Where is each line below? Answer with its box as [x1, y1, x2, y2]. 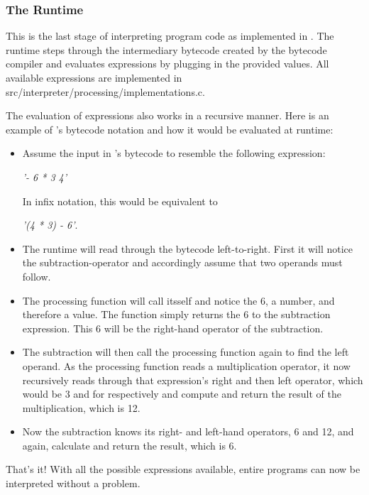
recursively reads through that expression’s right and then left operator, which [22, 372, 363, 387]
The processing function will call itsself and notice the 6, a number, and [22, 293, 335, 308]
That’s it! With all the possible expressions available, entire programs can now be [6, 462, 360, 477]
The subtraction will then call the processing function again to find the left [22, 344, 349, 359]
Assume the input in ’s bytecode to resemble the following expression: [22, 146, 326, 161]
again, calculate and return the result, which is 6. [22, 437, 237, 452]
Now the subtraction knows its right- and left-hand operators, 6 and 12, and [22, 424, 354, 439]
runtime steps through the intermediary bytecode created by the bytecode [6, 42, 327, 57]
